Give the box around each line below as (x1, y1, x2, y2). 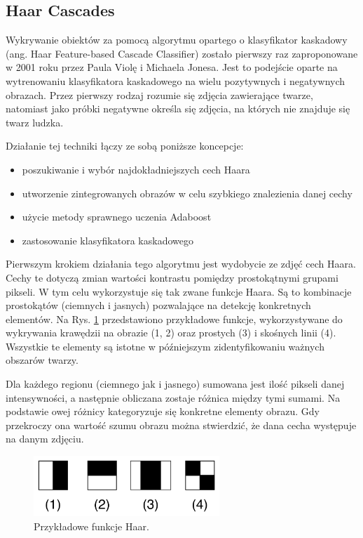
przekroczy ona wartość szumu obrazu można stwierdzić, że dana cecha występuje (6, 417, 357, 432)
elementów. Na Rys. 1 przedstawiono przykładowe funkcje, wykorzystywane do (6, 311, 343, 326)
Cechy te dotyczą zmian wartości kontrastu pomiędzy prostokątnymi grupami (6, 270, 338, 284)
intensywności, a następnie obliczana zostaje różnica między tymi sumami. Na (6, 390, 341, 405)
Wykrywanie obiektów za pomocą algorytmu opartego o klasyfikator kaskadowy (6, 32, 348, 47)
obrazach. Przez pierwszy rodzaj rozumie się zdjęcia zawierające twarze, (6, 87, 313, 102)
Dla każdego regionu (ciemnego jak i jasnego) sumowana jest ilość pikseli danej (6, 376, 345, 391)
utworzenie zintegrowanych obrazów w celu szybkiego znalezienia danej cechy (22, 185, 352, 200)
